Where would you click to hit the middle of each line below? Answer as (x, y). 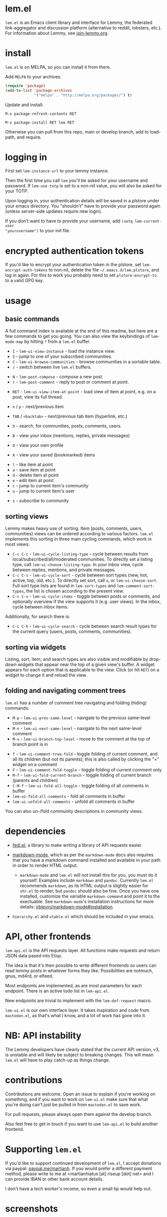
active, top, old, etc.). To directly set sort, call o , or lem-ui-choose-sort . (85, 581)
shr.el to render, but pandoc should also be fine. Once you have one (89, 891)
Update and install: (24, 105)
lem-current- (148, 222)
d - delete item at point (35, 475)
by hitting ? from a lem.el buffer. (57, 341)
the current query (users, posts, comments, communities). (72, 631)
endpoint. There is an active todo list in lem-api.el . (57, 991)
